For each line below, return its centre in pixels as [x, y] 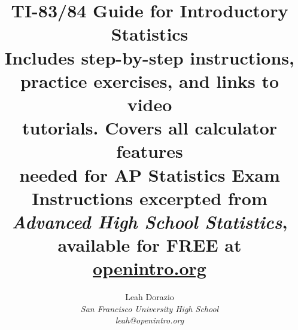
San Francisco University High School [150, 308]
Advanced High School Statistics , [150, 221]
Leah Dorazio [150, 297]
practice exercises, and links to [150, 80]
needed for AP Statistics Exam [150, 174]
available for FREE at [150, 245]
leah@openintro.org [150, 320]
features [150, 151]
